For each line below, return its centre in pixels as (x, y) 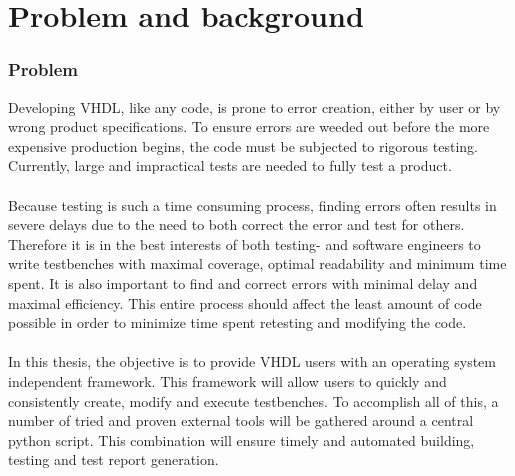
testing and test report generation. (113, 459)
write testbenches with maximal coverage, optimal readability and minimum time (257, 263)
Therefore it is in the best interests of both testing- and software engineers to (244, 243)
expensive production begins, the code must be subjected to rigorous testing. (243, 145)
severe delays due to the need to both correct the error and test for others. (236, 224)
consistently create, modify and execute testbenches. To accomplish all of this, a (253, 400)
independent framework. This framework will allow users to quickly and (227, 380)
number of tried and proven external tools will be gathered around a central (241, 420)
